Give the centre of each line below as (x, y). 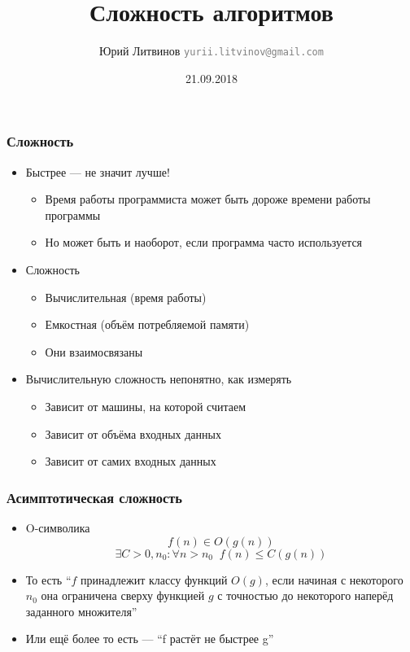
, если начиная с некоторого (334, 579)
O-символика (58, 528)
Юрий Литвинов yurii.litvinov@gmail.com (212, 51)
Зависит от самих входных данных (131, 461)
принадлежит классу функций (154, 579)
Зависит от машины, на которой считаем (146, 407)
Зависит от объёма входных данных (133, 433)
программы (73, 214)
